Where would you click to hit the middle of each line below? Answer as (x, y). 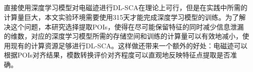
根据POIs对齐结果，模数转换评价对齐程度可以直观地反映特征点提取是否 (117, 55)
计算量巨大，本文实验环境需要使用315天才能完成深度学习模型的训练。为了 (121, 17)
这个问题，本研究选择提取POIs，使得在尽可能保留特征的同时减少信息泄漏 (127, 26)
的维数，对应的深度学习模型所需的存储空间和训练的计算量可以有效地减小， (123, 36)
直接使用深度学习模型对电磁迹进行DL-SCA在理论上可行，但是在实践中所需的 (126, 7)
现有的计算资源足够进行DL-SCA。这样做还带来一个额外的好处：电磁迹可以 (129, 45)
